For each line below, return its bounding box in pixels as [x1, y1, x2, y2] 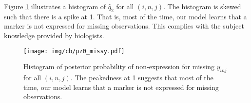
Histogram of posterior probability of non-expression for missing [23, 61, 214, 72]
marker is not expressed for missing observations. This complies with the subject [4, 21, 244, 31]
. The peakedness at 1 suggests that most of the [70, 73, 213, 83]
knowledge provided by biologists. [4, 30, 104, 40]
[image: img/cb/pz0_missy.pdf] [23, 47, 125, 55]
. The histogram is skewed [163, 1, 241, 11]
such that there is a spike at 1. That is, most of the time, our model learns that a [4, 11, 247, 21]
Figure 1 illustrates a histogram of [4, 1, 106, 11]
